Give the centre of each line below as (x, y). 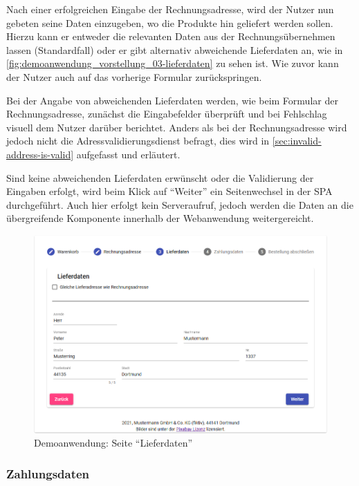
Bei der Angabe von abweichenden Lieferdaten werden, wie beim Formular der (172, 100)
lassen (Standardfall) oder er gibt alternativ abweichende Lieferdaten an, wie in (175, 49)
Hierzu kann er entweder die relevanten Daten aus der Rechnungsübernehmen (171, 36)
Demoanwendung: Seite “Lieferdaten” (113, 443)
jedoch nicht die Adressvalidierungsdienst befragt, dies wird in (138, 141)
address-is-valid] (40, 154)
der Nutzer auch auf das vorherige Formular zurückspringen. (134, 76)
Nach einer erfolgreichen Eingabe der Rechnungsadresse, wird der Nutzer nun (170, 9)
